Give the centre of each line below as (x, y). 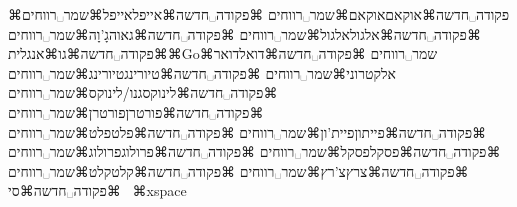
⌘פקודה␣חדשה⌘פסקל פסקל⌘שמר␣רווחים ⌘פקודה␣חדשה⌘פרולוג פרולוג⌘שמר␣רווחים (254, 151)
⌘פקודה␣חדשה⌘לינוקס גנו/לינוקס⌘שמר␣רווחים (143, 92)
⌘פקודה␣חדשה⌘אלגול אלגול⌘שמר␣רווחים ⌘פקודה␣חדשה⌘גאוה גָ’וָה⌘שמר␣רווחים (244, 33)
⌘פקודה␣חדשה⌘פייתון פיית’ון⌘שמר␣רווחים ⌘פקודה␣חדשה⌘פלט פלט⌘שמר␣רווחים (247, 131)
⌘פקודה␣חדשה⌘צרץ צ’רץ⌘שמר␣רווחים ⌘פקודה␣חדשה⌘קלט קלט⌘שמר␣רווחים (238, 170)
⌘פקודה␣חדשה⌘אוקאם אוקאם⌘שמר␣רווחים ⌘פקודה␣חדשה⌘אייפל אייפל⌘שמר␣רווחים (259, 14)
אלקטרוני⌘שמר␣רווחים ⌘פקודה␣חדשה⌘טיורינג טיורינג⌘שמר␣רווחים (202, 72)
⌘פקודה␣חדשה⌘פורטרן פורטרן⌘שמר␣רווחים (136, 111)
